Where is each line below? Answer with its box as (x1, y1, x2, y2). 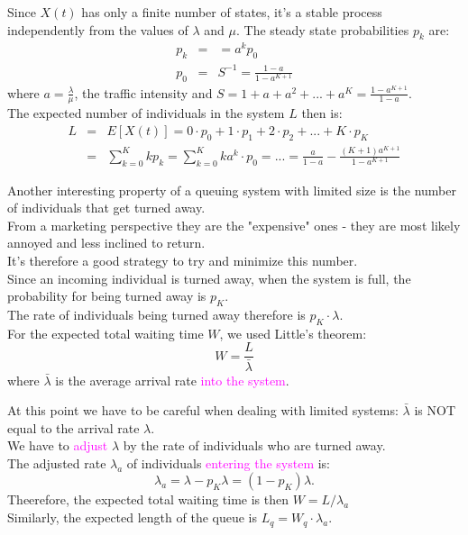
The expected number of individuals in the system (7, 104, 285, 122)
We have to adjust (7, 436, 108, 455)
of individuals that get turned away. (7, 198, 206, 217)
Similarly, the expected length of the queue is (7, 508, 258, 527)
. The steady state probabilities (236, 20, 409, 39)
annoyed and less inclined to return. (7, 233, 206, 252)
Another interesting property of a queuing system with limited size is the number (7, 180, 456, 199)
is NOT (414, 401, 455, 420)
